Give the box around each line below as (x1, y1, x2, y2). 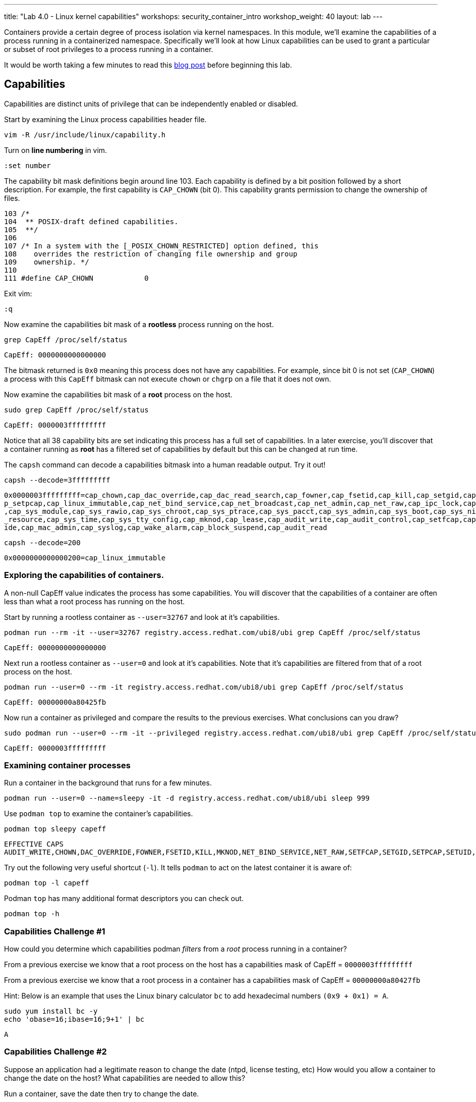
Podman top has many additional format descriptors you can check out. (4, 894, 244, 903)
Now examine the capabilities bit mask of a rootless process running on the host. (4, 320, 274, 329)
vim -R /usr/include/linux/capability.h (4, 130, 166, 139)
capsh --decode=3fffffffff (4, 476, 110, 484)
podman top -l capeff (4, 879, 89, 887)
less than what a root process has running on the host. (4, 597, 185, 606)
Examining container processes (4, 760, 131, 770)
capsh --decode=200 (4, 538, 81, 547)
